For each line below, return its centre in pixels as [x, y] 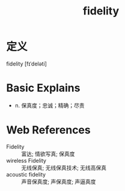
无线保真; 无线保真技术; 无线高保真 [64, 168]
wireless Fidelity [26, 160]
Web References [49, 130]
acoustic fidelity [26, 174]
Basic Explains [43, 88]
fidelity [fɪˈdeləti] [26, 64]
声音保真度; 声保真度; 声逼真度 [59, 181]
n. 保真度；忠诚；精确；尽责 [50, 105]
